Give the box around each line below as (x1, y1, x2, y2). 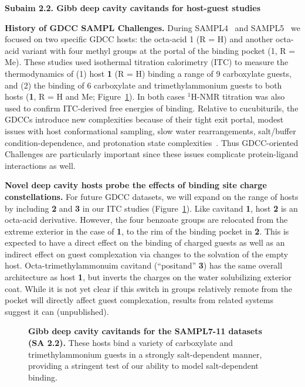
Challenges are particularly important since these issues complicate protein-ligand (5, 148, 299, 160)
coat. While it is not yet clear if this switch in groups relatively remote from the (5, 282, 293, 294)
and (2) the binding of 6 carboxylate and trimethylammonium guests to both (5, 79, 282, 91)
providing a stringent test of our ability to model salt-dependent (28, 359, 259, 372)
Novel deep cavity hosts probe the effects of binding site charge (5, 179, 267, 191)
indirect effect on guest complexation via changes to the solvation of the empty (5, 247, 289, 260)
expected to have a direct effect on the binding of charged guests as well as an (5, 236, 285, 249)
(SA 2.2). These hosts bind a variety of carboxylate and (28, 337, 233, 349)
